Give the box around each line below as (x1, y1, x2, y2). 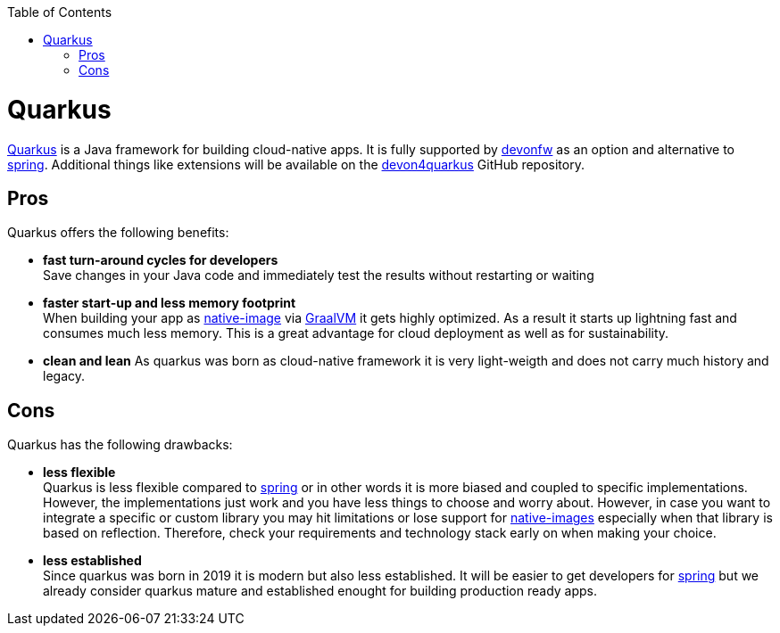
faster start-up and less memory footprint (43, 295, 296, 311)
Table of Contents (7, 4, 112, 20)
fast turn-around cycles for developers (43, 252, 278, 268)
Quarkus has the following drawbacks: (7, 437, 233, 453)
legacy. (43, 368, 86, 384)
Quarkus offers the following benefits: (7, 225, 229, 241)
